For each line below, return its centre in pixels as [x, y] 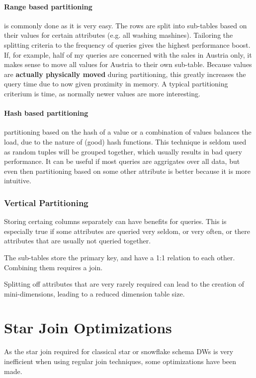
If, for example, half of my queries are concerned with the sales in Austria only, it [128, 54]
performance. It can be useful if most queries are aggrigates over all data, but [122, 161]
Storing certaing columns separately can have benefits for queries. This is [115, 221]
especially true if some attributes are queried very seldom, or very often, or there [127, 231]
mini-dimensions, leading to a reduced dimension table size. [94, 293]
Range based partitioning [48, 6]
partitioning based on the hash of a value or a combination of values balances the [128, 132]
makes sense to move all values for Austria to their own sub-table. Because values [128, 64]
